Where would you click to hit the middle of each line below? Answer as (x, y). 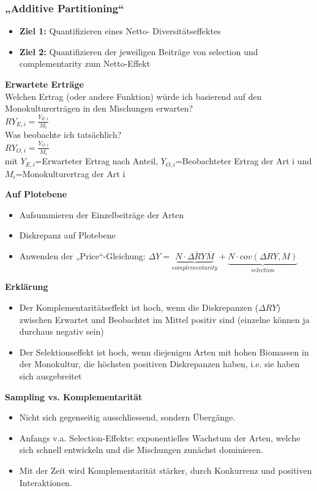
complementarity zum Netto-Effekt (85, 63)
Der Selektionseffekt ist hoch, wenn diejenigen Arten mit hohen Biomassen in (164, 352)
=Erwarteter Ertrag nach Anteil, (97, 161)
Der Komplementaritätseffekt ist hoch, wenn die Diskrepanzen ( (139, 307)
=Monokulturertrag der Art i (70, 173)
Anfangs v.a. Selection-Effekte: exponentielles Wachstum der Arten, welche (160, 437)
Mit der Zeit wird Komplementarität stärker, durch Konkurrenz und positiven (166, 470)
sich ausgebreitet (50, 376)
